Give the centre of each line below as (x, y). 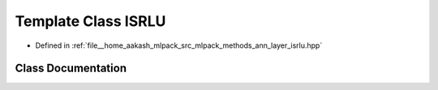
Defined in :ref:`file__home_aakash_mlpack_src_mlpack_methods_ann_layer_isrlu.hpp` (179, 45)
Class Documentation (71, 69)
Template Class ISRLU (90, 21)
